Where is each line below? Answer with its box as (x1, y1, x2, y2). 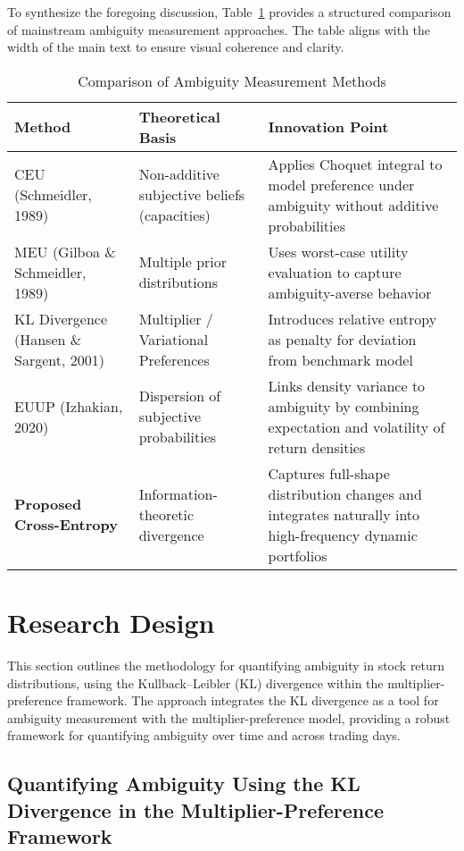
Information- (138, 483, 218, 504)
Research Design (7, 603, 215, 640)
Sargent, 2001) (14, 349, 104, 370)
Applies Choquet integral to (268, 153, 443, 174)
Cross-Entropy (14, 514, 118, 535)
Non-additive (138, 164, 220, 185)
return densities (268, 436, 366, 458)
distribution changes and (268, 483, 422, 504)
